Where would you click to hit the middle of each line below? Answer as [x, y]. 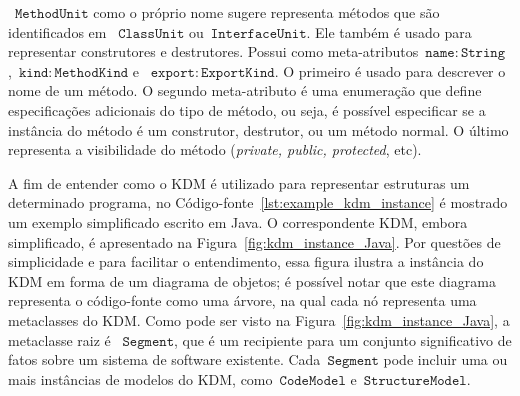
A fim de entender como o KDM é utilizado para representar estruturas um [239, 182]
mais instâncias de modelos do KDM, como [140, 378]
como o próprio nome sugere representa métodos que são [266, 12]
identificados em [57, 31]
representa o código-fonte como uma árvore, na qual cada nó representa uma [242, 300]
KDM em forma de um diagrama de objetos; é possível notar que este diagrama [252, 280]
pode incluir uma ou [445, 359]
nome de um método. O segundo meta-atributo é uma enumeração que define [245, 90]
